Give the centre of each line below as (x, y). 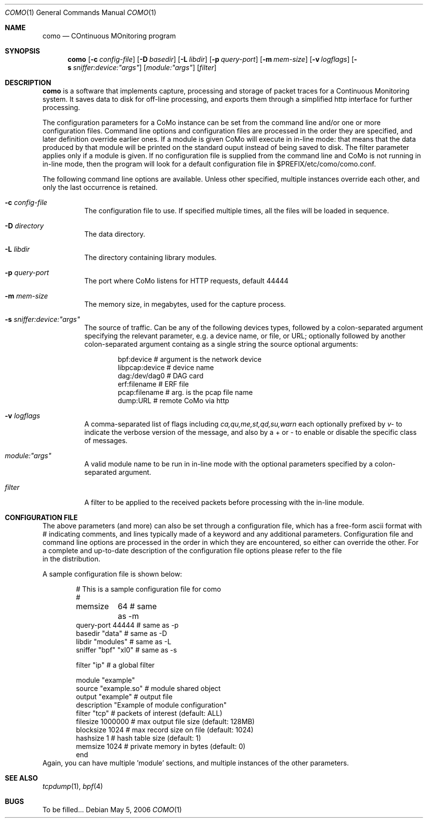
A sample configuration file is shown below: (112, 574)
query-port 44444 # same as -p (127, 625)
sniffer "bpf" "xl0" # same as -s (126, 650)
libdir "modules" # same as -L (124, 642)
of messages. (106, 440)
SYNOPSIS (23, 51)
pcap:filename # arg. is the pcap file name (185, 392)
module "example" (106, 680)
